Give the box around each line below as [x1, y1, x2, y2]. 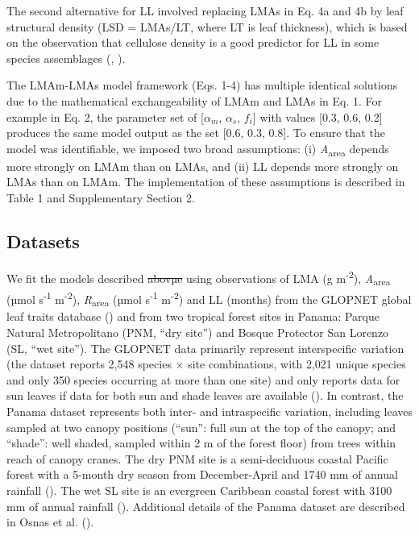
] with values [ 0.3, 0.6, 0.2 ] [252, 108, 383, 125]
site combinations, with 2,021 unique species [188, 355, 406, 372]
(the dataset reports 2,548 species [6, 355, 172, 372]
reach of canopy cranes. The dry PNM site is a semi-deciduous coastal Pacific [6, 450, 388, 467]
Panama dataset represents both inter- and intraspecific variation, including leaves [6, 402, 413, 419]
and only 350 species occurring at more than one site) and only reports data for [6, 371, 400, 388]
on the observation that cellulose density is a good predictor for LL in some [6, 34, 380, 51]
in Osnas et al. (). [6, 513, 94, 530]
